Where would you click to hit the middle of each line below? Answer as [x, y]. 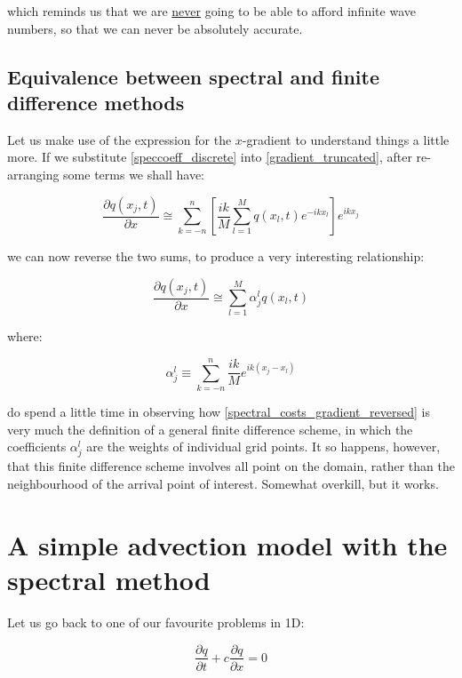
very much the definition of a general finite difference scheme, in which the [210, 429]
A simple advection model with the [227, 544]
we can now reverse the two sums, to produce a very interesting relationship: [216, 256]
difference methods [96, 102]
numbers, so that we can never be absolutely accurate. [155, 28]
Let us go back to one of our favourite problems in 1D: [156, 622]
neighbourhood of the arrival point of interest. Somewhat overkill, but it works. [223, 484]
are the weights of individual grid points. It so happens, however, [263, 447]
